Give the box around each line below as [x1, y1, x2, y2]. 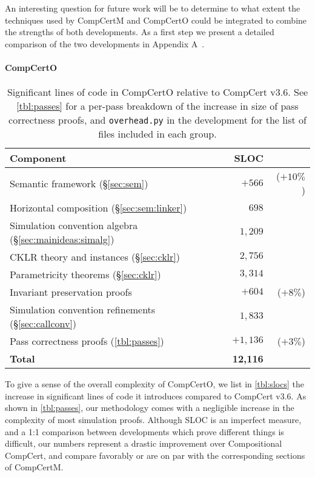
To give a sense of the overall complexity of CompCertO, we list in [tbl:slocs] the [5, 378, 304, 390]
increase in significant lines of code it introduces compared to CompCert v [5, 389, 280, 402]
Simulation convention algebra [10, 218, 138, 233]
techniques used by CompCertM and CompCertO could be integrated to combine [5, 13, 307, 26]
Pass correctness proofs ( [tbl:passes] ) [10, 334, 164, 349]
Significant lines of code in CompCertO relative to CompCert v [7, 85, 276, 99]
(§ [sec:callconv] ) [10, 316, 77, 331]
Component [10, 151, 67, 165]
